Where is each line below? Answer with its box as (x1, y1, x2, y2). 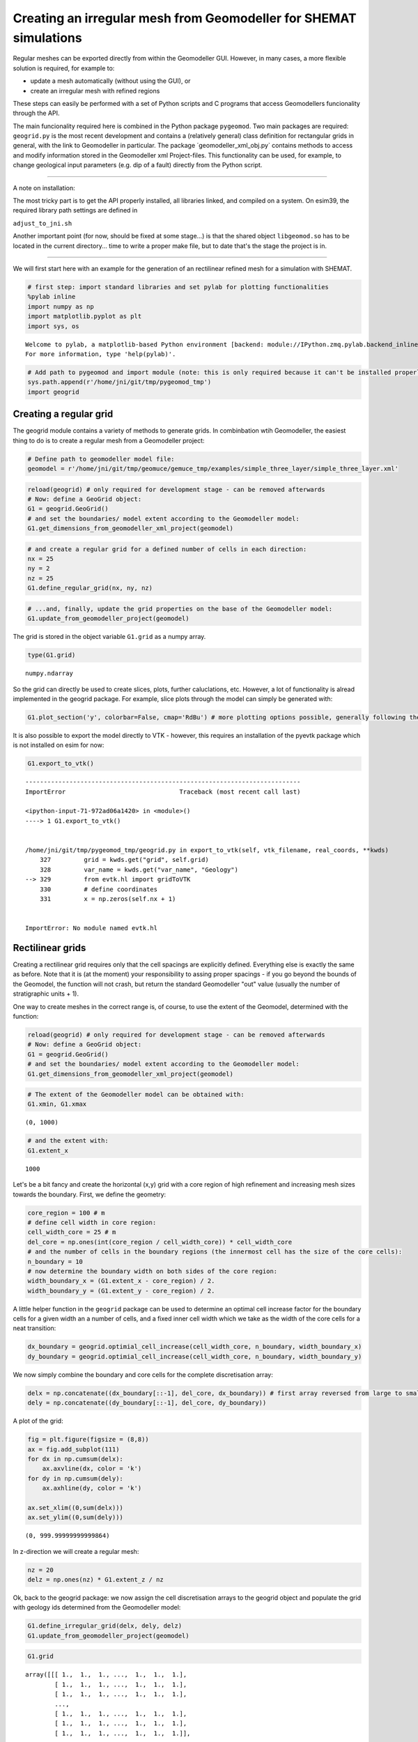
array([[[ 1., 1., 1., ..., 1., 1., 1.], (25, 1671, 187, 1679)
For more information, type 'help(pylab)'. (25, 350, 176, 358)
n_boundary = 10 (27, 1258, 84, 1265)
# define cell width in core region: (27, 1218, 157, 1226)
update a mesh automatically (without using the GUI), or (30, 77, 191, 85)
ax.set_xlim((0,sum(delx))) (27, 1504, 123, 1511)
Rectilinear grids (13, 941, 86, 954)
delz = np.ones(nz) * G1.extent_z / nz (27, 1575, 164, 1584)
